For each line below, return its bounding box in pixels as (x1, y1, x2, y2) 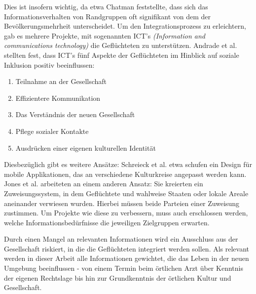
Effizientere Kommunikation (15, 92, 101, 103)
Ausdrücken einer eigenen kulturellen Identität (15, 142, 156, 153)
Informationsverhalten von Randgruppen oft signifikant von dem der (4, 11, 211, 21)
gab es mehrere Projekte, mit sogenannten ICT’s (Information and (4, 30, 206, 41)
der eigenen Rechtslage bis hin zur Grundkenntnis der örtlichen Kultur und (4, 272, 231, 283)
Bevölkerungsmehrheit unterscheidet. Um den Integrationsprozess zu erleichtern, (4, 21, 246, 31)
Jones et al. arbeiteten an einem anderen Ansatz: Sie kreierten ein (4, 178, 203, 189)
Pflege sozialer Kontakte (15, 126, 89, 136)
